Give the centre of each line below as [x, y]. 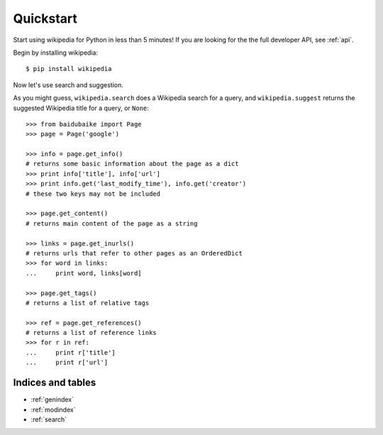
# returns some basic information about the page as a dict [132, 164]
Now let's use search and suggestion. [68, 84]
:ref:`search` [49, 419]
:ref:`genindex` [52, 400]
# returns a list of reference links [91, 333]
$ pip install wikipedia [69, 69]
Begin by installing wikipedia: [56, 53]
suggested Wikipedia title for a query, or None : [81, 108]
